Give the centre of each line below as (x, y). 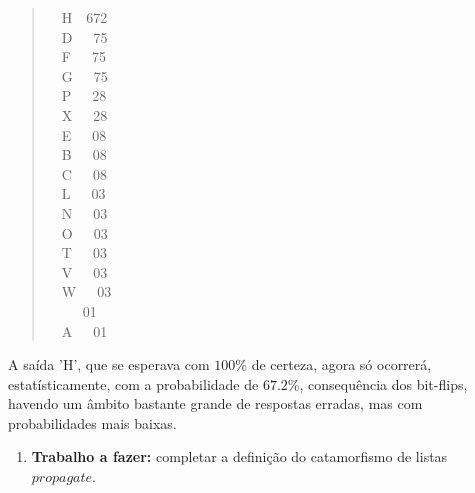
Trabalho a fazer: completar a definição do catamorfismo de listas (239, 456)
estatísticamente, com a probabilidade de (133, 383)
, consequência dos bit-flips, (383, 383)
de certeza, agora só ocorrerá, (341, 364)
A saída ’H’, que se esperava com (109, 364)
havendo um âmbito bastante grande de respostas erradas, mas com (215, 403)
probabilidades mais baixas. (92, 422)
